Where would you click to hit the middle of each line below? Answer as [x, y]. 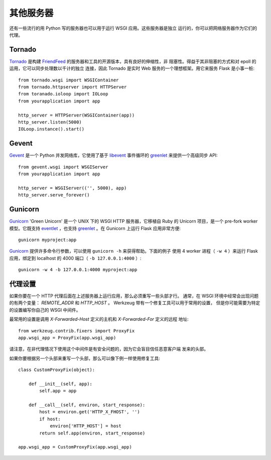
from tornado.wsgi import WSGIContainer [69, 80]
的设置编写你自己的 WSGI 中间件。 [45, 310]
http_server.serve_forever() [54, 195]
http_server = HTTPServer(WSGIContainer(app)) [77, 115]
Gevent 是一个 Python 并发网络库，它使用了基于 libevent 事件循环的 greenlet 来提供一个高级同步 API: [113, 155]
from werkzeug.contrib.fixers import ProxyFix [77, 331]
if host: [50, 419]
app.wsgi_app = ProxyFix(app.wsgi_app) [67, 337]
